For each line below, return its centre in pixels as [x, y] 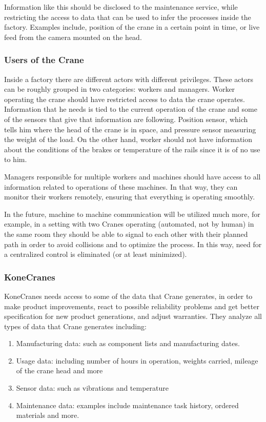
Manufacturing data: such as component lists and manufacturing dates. [128, 343]
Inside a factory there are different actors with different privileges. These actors [129, 79]
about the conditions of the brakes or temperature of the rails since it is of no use [132, 149]
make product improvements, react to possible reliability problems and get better [132, 306]
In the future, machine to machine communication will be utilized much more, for [132, 214]
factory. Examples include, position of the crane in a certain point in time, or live [132, 27]
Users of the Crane [44, 60]
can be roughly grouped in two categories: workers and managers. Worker [120, 89]
